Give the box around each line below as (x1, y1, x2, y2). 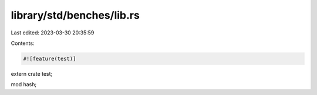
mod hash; (11, 81, 37, 88)
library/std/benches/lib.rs (11, 9, 140, 22)
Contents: (11, 40, 35, 47)
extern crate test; (11, 70, 53, 77)
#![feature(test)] (23, 55, 76, 62)
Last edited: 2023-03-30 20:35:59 (11, 29, 95, 36)
